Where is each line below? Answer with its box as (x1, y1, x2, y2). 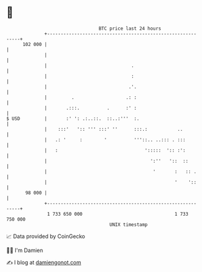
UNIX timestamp (109, 221, 148, 228)
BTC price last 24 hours (98, 25, 162, 32)
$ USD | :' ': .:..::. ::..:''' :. (6, 115, 140, 122)
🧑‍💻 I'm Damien (6, 247, 44, 254)
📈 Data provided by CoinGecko (6, 233, 86, 240)
